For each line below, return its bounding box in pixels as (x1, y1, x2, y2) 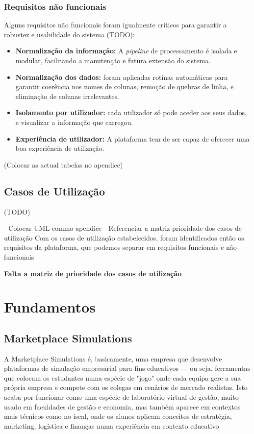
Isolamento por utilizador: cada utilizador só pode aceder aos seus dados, (15, 107, 247, 118)
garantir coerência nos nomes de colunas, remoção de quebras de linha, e (15, 81, 234, 92)
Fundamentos (4, 297, 96, 317)
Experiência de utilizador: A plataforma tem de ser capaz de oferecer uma (15, 133, 250, 144)
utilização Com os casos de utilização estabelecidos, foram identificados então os (4, 232, 244, 242)
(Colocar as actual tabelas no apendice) (4, 159, 123, 169)
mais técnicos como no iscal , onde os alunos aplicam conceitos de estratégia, (4, 411, 232, 421)
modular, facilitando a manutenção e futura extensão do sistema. (15, 55, 211, 65)
